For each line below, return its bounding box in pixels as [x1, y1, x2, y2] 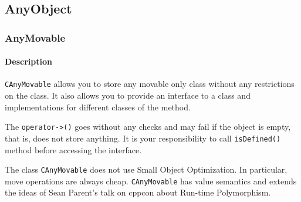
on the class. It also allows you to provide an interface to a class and [5, 89, 251, 102]
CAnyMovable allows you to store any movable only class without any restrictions [5, 78, 295, 90]
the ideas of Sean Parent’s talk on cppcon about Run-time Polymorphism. [5, 186, 271, 198]
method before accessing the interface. [5, 143, 142, 156]
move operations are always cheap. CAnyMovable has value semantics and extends [5, 174, 297, 187]
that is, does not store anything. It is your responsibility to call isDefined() [5, 132, 281, 144]
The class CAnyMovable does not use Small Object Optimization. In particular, [5, 163, 288, 176]
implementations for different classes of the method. [5, 100, 191, 113]
